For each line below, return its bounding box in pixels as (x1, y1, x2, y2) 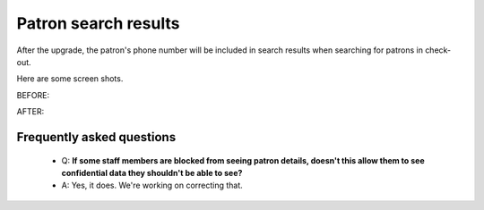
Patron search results (16, 13, 180, 33)
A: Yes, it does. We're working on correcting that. (61, 180, 244, 191)
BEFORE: (16, 89, 50, 100)
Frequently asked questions (16, 130, 177, 145)
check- (424, 45, 452, 55)
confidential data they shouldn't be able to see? (61, 167, 243, 178)
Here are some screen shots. (16, 73, 124, 84)
